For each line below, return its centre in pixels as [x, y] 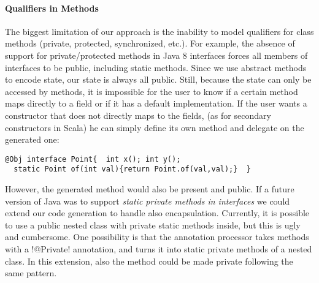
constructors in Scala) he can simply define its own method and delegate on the [155, 127]
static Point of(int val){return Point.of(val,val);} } [132, 169]
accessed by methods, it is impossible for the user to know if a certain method [152, 91]
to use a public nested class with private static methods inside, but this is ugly [153, 225]
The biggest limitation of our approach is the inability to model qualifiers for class [159, 31]
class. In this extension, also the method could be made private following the [149, 261]
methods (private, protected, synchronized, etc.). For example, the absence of [150, 43]
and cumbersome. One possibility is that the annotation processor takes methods [157, 237]
